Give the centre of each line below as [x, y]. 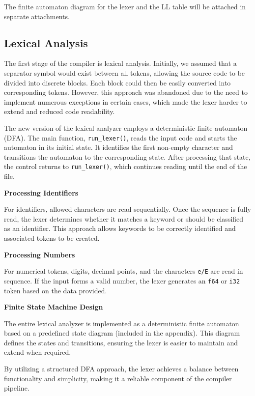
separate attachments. [37, 16]
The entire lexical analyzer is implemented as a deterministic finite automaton [122, 323]
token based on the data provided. [56, 290]
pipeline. [17, 388]
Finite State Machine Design [54, 307]
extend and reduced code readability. [59, 111]
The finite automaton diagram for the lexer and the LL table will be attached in [125, 6]
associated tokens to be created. [52, 238]
